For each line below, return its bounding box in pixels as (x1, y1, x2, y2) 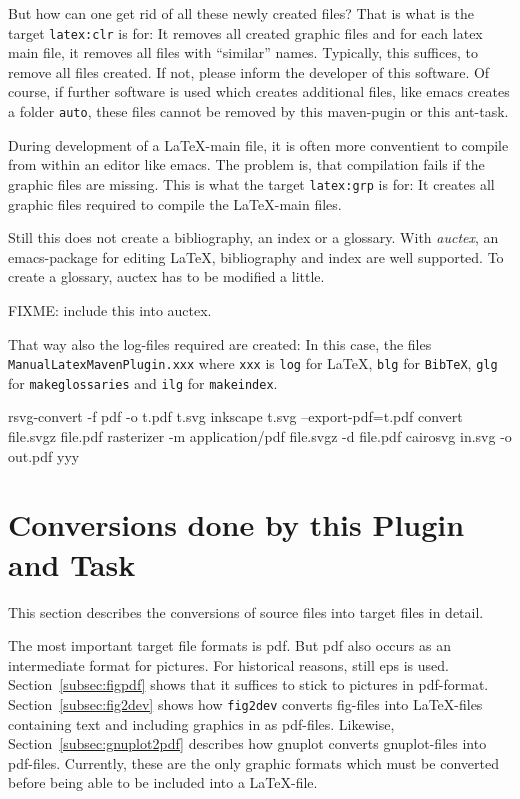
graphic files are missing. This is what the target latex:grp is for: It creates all (8, 173, 495, 194)
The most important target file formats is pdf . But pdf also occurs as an (8, 635, 451, 656)
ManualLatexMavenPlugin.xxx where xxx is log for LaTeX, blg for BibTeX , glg (8, 353, 498, 374)
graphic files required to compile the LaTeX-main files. (8, 193, 342, 214)
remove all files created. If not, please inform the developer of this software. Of (8, 61, 490, 82)
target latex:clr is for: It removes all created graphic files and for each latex (8, 22, 483, 43)
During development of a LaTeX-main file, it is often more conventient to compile (8, 134, 509, 155)
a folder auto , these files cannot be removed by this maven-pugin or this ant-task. (8, 101, 509, 122)
